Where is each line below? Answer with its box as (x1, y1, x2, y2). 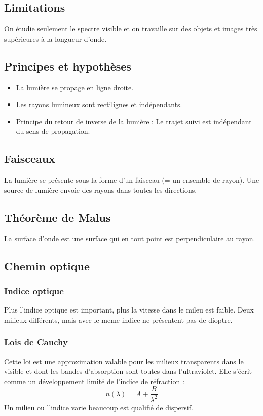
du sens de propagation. (16, 126, 90, 136)
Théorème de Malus (4, 209, 111, 225)
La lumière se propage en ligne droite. (16, 82, 134, 92)
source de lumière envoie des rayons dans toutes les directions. (4, 184, 197, 195)
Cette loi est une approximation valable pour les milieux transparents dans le (4, 356, 244, 366)
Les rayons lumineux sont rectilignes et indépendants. (16, 99, 182, 110)
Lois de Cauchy (4, 336, 68, 349)
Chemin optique (4, 258, 90, 273)
